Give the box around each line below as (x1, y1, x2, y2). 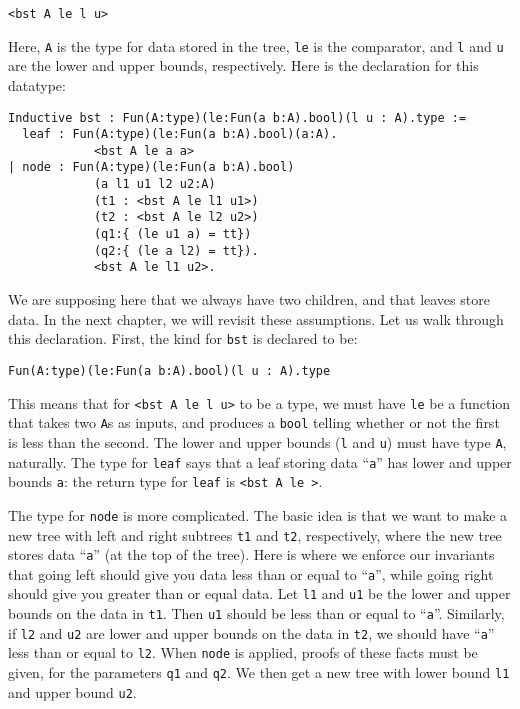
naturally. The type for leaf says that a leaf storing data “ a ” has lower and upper (8, 451, 512, 472)
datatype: (8, 74, 66, 95)
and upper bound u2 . (8, 681, 137, 702)
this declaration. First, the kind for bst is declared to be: (8, 328, 358, 349)
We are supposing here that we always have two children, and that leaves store (8, 289, 490, 310)
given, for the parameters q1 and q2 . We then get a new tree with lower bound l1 (8, 662, 510, 683)
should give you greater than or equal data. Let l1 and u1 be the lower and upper (8, 583, 511, 604)
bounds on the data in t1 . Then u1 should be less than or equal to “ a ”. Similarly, (8, 603, 505, 624)
